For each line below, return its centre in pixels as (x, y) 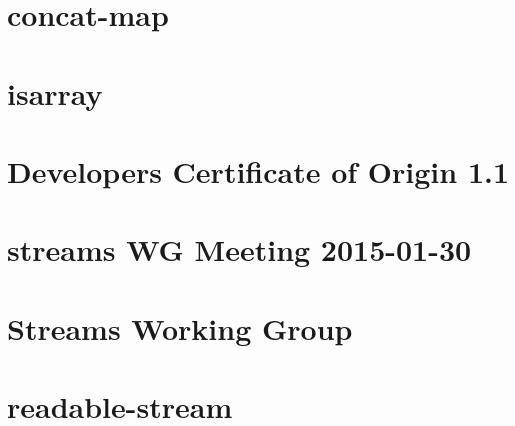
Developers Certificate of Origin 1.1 (258, 170)
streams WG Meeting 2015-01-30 (239, 249)
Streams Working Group (180, 327)
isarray (55, 92)
